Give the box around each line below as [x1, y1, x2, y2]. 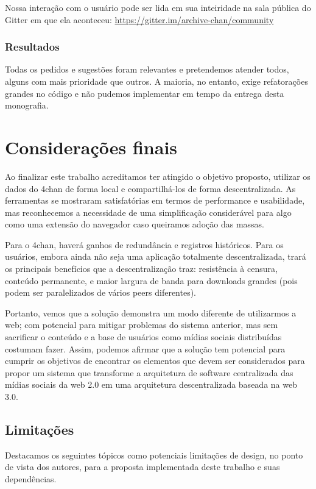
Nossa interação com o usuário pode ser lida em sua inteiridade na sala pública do [5, 1, 311, 13]
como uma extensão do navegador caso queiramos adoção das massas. [5, 218, 264, 230]
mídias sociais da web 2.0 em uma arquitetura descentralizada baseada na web [5, 378, 297, 391]
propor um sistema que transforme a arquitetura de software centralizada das [5, 366, 293, 379]
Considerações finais [5, 134, 178, 159]
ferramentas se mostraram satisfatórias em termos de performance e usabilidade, [5, 194, 305, 207]
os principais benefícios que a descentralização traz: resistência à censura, [5, 262, 278, 275]
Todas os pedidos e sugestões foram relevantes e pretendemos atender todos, [5, 63, 289, 76]
